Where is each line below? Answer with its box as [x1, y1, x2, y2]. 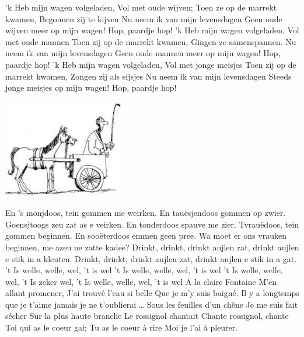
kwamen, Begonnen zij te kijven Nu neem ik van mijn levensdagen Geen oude [5, 12, 282, 25]
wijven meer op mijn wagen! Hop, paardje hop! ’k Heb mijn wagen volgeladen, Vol [5, 24, 299, 36]
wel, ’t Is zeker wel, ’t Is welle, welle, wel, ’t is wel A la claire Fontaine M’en [5, 275, 277, 287]
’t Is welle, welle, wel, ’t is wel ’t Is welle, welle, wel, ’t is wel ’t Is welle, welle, [5, 264, 283, 276]
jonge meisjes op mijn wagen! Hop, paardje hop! [5, 81, 177, 94]
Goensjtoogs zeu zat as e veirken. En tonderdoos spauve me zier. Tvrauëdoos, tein [5, 218, 299, 230]
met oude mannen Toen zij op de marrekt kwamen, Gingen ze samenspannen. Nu [5, 35, 296, 47]
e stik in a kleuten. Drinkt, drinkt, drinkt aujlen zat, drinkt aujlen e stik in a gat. [5, 252, 297, 264]
